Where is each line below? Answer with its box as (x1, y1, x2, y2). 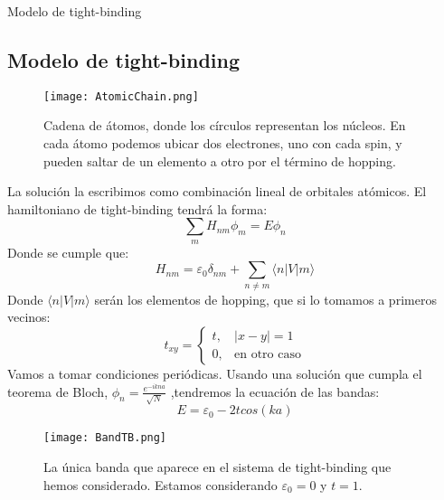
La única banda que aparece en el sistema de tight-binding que (43, 457, 392, 476)
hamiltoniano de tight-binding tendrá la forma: (7, 199, 268, 218)
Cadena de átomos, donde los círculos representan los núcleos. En (43, 116, 406, 135)
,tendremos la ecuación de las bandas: (170, 382, 380, 401)
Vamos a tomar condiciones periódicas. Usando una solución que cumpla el (7, 363, 422, 382)
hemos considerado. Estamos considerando (43, 475, 278, 494)
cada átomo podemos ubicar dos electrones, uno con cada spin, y (43, 134, 402, 153)
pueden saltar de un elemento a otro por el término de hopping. (43, 151, 396, 170)
